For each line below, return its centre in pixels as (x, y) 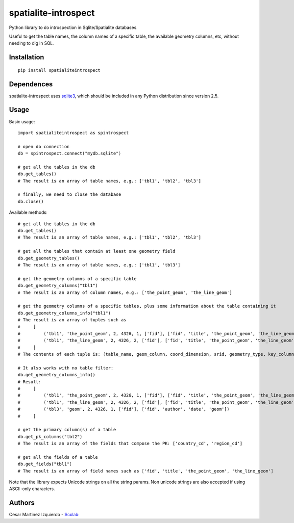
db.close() (31, 201)
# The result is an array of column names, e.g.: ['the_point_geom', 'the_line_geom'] (125, 292)
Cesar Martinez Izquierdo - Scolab (44, 515)
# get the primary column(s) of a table (67, 430)
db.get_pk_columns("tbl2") (50, 436)
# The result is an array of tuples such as (72, 320)
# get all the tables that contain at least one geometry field (97, 251)
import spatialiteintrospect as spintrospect (73, 133)
